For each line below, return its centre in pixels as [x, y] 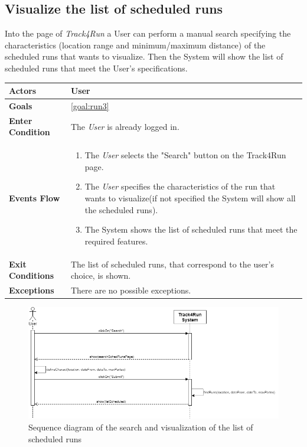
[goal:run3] [90, 105]
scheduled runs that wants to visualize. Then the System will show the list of [144, 56]
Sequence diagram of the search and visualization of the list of [141, 427]
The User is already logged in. [125, 126]
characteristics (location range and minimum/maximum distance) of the [135, 45]
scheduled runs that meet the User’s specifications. [96, 68]
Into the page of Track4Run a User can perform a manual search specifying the [148, 33]
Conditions [32, 275]
